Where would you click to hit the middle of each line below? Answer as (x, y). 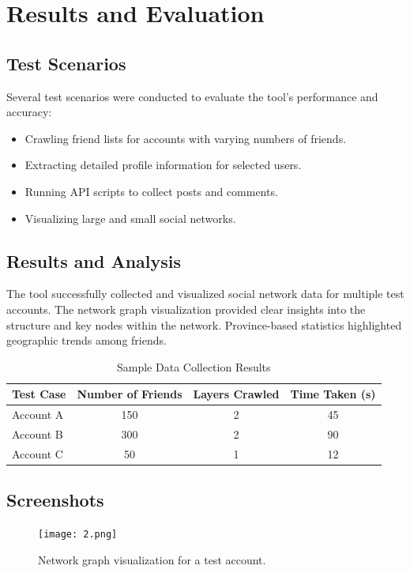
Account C (38, 453)
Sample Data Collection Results (194, 366)
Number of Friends (130, 394)
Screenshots (55, 500)
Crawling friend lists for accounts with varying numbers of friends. (186, 138)
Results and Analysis (94, 260)
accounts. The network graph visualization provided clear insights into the (186, 309)
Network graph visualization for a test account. (152, 559)
